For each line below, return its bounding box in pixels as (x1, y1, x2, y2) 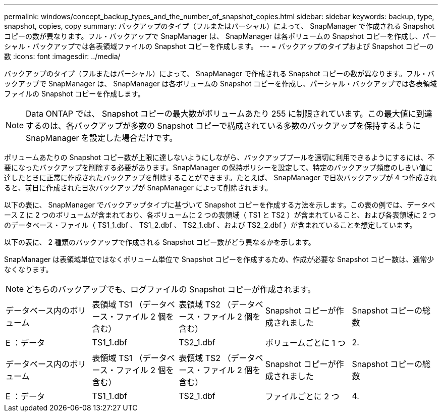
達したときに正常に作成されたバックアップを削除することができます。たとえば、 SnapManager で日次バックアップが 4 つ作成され (4, 173, 437, 182)
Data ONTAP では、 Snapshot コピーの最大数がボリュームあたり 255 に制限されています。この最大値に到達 (26, 109, 432, 119)
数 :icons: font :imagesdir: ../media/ (4, 52, 121, 61)
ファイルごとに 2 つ (265, 391, 340, 401)
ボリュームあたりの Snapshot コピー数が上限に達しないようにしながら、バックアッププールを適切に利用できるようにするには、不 (4, 153, 435, 162)
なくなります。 (4, 265, 53, 274)
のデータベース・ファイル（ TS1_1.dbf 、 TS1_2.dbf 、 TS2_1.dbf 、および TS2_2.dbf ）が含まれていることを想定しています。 (4, 221, 417, 229)
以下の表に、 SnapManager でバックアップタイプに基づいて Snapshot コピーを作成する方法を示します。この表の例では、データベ (4, 200, 435, 209)
